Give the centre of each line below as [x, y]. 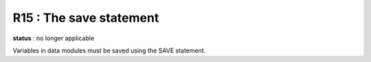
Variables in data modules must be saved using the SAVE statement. [109, 50]
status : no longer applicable [54, 38]
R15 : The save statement [86, 18]
